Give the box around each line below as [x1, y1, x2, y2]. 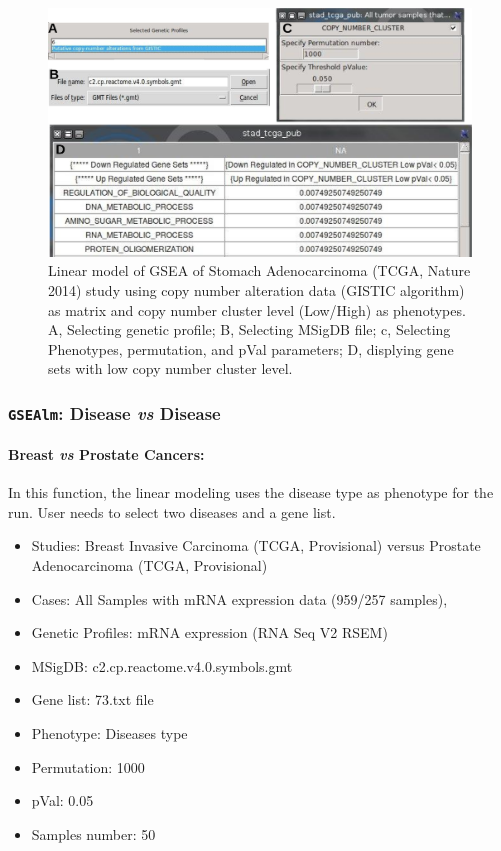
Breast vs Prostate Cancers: [8, 444, 205, 464]
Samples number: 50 [31, 823, 156, 844]
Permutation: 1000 [31, 756, 145, 777]
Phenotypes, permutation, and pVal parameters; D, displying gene [48, 338, 454, 359]
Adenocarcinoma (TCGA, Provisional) [31, 554, 268, 575]
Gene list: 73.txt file [31, 689, 154, 710]
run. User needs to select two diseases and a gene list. [8, 501, 336, 522]
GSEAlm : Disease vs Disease [8, 400, 221, 425]
